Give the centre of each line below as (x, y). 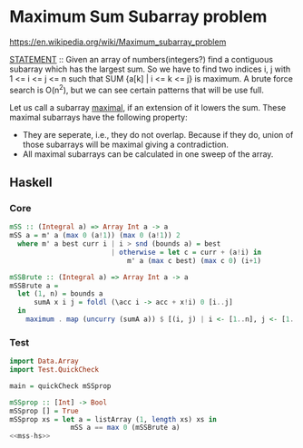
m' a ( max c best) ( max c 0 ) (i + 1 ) (194, 260)
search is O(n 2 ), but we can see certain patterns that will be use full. (137, 89)
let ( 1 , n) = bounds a (60, 294)
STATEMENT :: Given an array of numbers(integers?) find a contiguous (142, 59)
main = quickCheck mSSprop (60, 386)
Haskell (31, 182)
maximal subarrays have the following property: (98, 117)
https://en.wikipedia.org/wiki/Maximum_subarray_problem (118, 42)
